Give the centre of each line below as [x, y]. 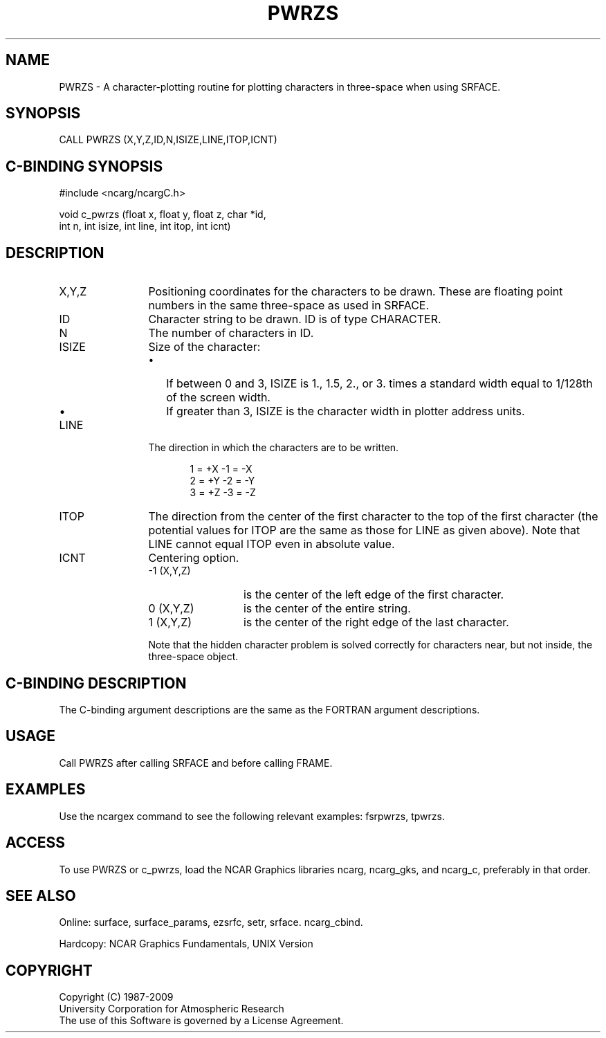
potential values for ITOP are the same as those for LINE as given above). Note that [364, 530]
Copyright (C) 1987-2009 [116, 997]
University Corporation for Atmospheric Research [172, 1009]
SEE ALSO [41, 895]
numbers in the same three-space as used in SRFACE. [289, 306]
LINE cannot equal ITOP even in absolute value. [272, 544]
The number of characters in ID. [231, 333]
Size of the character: [204, 347]
